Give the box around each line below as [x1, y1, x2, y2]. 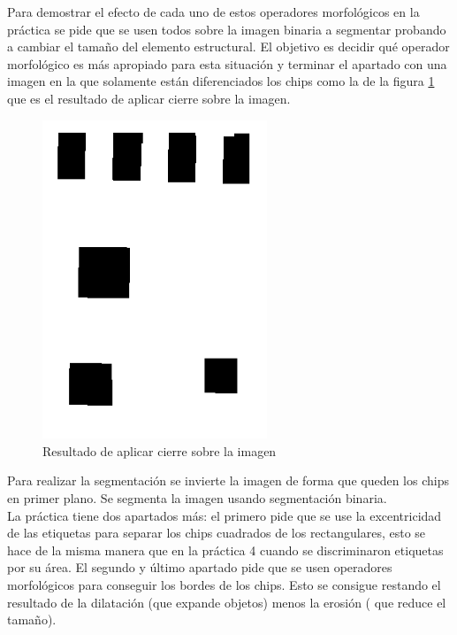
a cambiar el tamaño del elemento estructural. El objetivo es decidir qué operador [7, 37, 450, 56]
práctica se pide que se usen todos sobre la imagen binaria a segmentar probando [7, 19, 446, 38]
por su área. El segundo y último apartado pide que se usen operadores [7, 558, 392, 577]
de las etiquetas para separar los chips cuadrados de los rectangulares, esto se [7, 523, 426, 542]
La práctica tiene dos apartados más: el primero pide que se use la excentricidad [7, 506, 442, 524]
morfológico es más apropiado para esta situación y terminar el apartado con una [7, 54, 447, 73]
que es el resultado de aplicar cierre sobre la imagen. [7, 89, 291, 107]
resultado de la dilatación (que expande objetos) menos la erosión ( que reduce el [7, 592, 446, 611]
